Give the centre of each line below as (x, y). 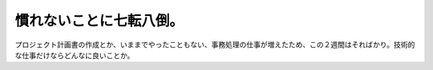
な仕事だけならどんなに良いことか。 (75, 55)
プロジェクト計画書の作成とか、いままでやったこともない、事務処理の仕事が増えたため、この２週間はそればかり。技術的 (215, 45)
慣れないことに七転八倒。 (99, 21)
